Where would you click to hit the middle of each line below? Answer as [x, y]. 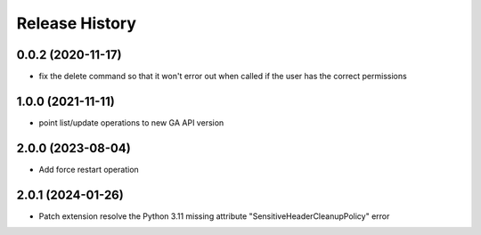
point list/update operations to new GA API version [131, 122]
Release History [77, 23]
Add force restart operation [89, 169]
